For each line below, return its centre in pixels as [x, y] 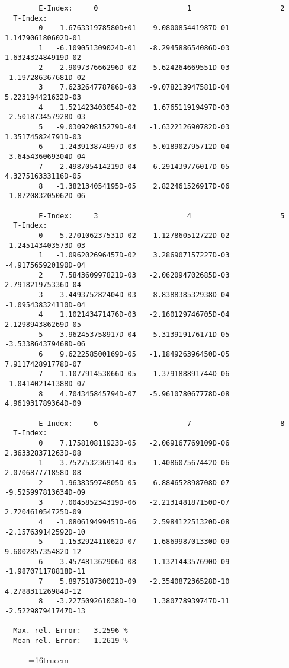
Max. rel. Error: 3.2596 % [70, 631]
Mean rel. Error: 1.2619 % [70, 641]
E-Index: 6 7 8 [162, 423]
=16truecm [49, 659]
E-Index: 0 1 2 [162, 8]
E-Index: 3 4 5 [162, 216]
